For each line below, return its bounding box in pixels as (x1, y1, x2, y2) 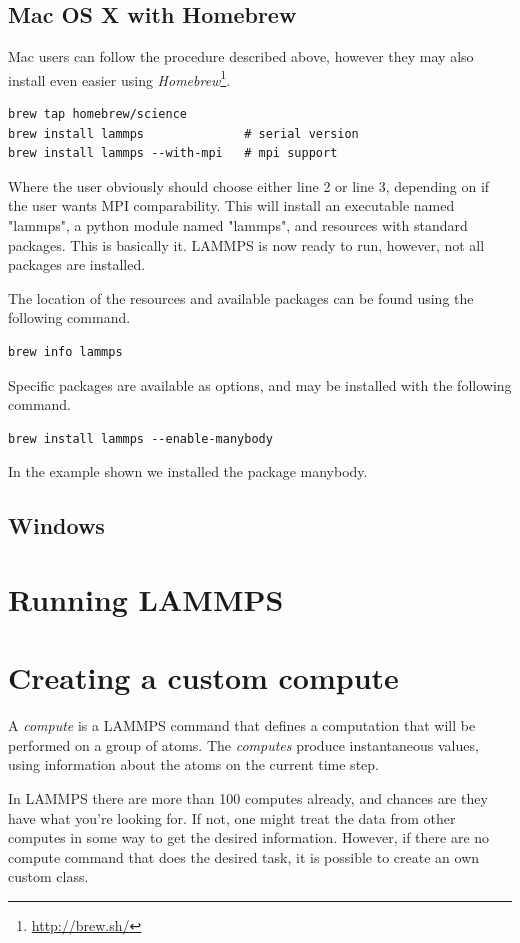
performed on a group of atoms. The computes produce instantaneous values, (8, 734, 479, 755)
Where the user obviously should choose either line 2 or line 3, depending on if (8, 175, 490, 196)
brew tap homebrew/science (8, 107, 187, 122)
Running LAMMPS (8, 578, 284, 619)
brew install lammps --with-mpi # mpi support (8, 146, 338, 161)
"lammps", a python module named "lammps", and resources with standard (8, 215, 468, 236)
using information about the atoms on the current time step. (8, 754, 379, 775)
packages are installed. (8, 254, 146, 275)
